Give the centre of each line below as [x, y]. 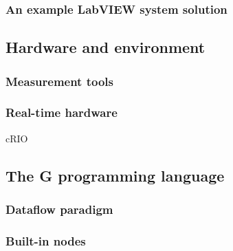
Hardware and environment [106, 47]
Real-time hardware [62, 112]
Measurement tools [59, 81]
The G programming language [115, 175]
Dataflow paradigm [59, 209]
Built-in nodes [46, 240]
